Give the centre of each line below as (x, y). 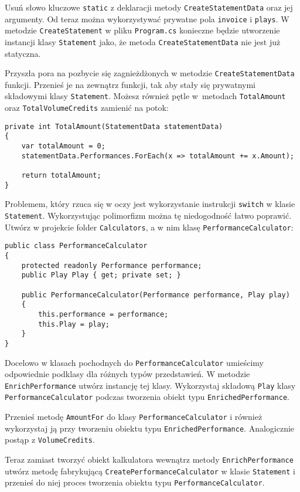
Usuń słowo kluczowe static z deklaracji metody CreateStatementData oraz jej (149, 7)
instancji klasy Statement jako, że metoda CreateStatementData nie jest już (143, 41)
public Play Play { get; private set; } (101, 275)
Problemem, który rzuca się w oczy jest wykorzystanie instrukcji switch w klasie (150, 204)
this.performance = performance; (103, 314)
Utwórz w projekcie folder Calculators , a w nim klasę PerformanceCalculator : (149, 227)
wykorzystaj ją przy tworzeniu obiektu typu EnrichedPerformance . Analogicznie (150, 428)
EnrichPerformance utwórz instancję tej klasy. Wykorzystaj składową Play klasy (150, 385)
